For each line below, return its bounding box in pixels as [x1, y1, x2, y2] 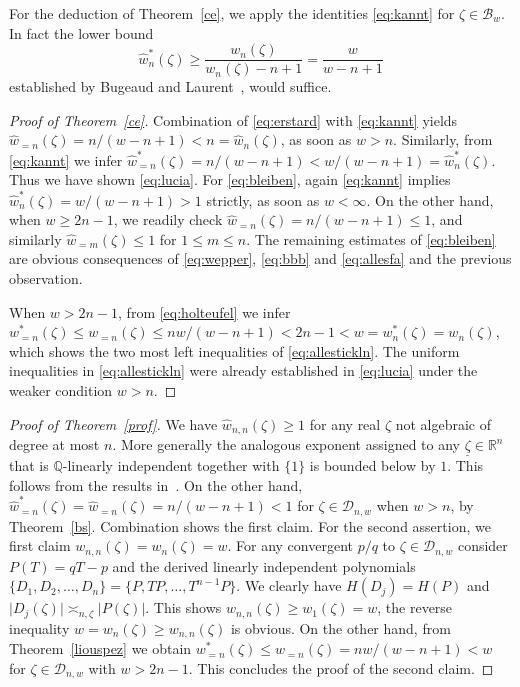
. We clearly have [236, 575, 342, 596]
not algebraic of [395, 413, 492, 434]
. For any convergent [227, 535, 353, 556]
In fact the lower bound [9, 22, 154, 43]
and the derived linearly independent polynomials [112, 555, 416, 576]
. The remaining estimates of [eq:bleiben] [246, 228, 496, 249]
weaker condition [9, 380, 113, 400]
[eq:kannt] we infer [9, 149, 123, 170]
